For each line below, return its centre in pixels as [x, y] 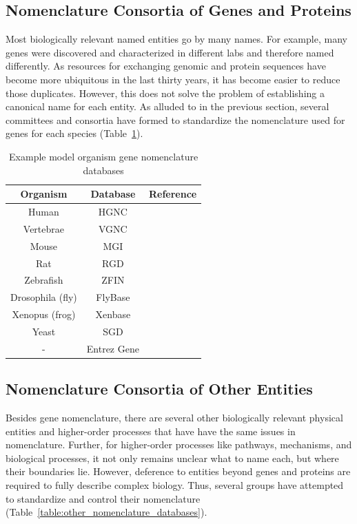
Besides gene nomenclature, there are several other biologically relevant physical [174, 418]
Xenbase [113, 314]
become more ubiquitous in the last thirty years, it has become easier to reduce [173, 79]
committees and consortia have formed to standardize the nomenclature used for [175, 119]
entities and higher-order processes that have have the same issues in [151, 431]
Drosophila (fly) [44, 297]
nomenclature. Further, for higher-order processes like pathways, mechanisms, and [179, 444]
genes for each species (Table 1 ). [74, 133]
